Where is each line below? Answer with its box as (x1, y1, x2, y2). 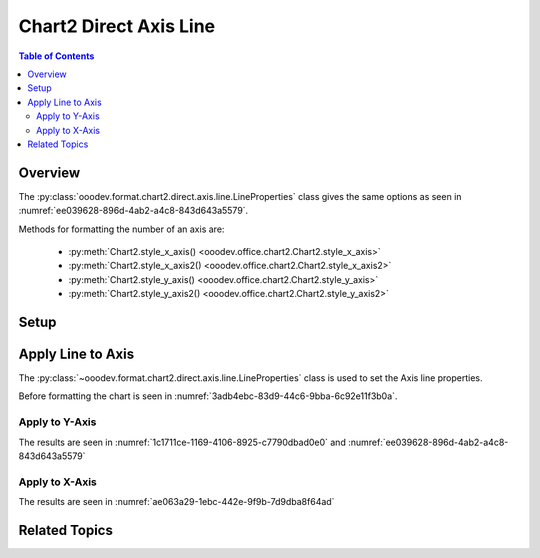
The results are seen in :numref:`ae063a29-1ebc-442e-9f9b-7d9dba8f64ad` (18, 496, 335, 508)
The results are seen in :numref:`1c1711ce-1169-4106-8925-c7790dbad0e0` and (18, 436, 347, 448)
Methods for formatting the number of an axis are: (18, 223, 225, 235)
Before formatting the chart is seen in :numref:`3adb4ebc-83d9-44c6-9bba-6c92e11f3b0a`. (18, 390, 398, 402)
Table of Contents (18, 50, 95, 62)
